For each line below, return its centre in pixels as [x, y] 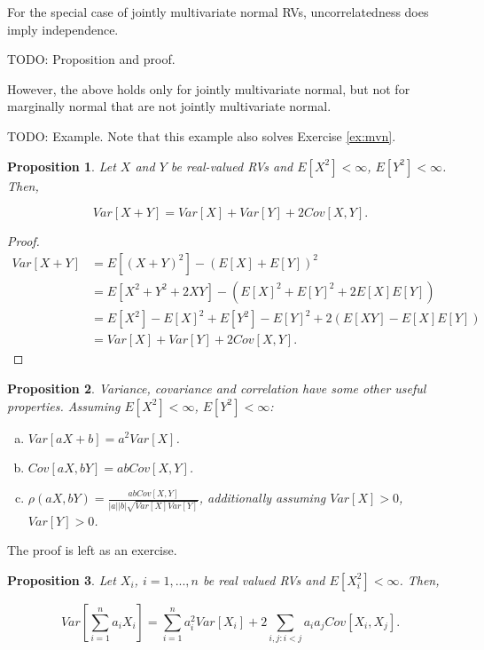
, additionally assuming [262, 498]
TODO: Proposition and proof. [91, 59]
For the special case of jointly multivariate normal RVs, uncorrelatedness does [218, 12]
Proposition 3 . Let [62, 579]
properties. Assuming [64, 405]
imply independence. [63, 29]
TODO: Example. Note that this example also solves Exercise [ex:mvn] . [202, 135]
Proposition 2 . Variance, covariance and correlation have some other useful [217, 388]
